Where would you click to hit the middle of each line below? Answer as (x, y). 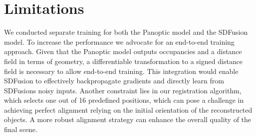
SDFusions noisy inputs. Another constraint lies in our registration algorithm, (123, 90)
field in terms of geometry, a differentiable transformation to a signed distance (124, 61)
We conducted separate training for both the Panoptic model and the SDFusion (126, 32)
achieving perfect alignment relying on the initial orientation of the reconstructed (128, 109)
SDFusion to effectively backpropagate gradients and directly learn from (114, 81)
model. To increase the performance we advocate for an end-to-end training (119, 41)
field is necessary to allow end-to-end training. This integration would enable (121, 71)
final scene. (21, 129)
